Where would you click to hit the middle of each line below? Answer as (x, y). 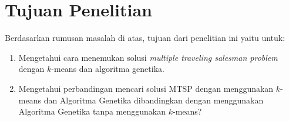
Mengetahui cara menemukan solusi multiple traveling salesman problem (148, 57)
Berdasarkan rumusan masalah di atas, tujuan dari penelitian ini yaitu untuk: (145, 38)
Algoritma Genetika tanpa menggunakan (92, 111)
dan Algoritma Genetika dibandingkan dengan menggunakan (154, 100)
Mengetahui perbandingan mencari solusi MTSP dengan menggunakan (146, 88)
